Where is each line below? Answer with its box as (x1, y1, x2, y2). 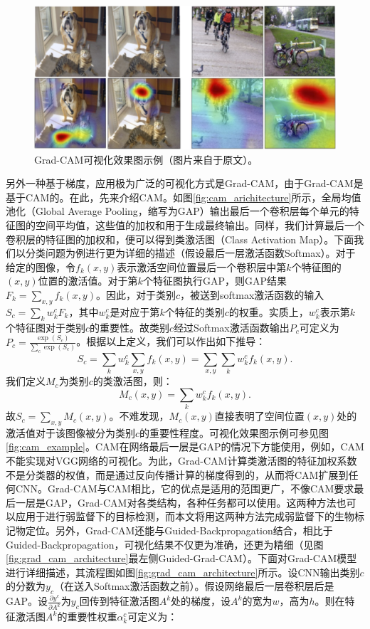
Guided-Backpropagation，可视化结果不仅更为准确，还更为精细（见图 (6, 536, 324, 551)
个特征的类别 (164, 304, 225, 319)
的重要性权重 (57, 609, 117, 624)
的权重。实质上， (228, 304, 309, 319)
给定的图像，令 (6, 259, 75, 274)
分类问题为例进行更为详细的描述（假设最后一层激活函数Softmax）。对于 (25, 245, 356, 260)
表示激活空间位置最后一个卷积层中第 (117, 259, 287, 274)
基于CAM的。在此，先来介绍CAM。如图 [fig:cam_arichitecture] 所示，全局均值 (6, 189, 361, 204)
